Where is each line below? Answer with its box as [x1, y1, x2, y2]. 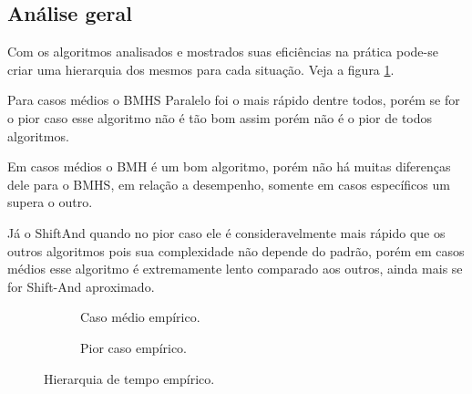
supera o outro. [7, 192, 93, 212]
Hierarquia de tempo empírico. [44, 368, 215, 388]
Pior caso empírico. [80, 337, 188, 357]
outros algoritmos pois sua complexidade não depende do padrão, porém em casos [7, 241, 465, 260]
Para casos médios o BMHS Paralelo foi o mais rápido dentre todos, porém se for [7, 90, 460, 109]
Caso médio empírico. [80, 307, 200, 327]
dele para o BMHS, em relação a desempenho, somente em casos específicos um [7, 174, 450, 193]
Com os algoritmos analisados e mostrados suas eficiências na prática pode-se [7, 42, 438, 61]
